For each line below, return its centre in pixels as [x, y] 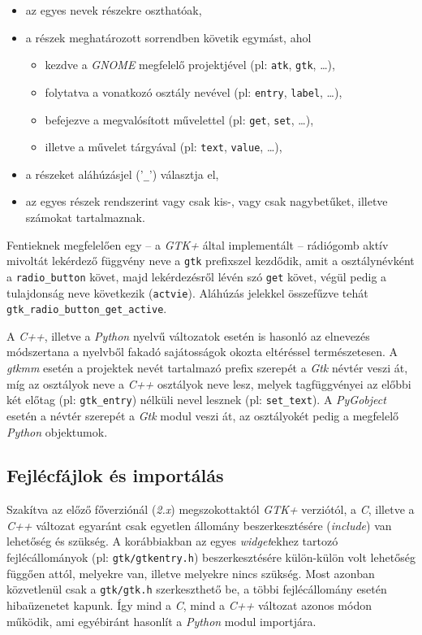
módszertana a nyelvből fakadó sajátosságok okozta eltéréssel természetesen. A [202, 352]
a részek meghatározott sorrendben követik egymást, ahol [168, 37]
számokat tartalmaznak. [85, 217]
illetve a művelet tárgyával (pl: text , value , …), [164, 147]
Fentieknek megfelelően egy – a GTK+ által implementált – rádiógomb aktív [198, 244]
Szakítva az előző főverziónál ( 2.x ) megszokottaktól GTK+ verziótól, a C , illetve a [211, 509]
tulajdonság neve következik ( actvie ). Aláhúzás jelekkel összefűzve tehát [187, 292]
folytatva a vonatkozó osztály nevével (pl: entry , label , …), [194, 91]
